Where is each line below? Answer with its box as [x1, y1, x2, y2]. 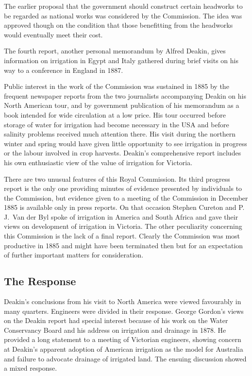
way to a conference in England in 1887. [4, 65, 123, 75]
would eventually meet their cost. [4, 29, 103, 39]
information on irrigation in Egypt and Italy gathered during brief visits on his [4, 55, 238, 65]
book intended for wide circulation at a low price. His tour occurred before [4, 109, 226, 120]
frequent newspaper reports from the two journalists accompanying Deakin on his [4, 90, 246, 101]
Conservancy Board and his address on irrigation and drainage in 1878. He [4, 325, 226, 335]
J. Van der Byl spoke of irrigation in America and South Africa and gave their [4, 211, 238, 222]
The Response [4, 273, 76, 289]
